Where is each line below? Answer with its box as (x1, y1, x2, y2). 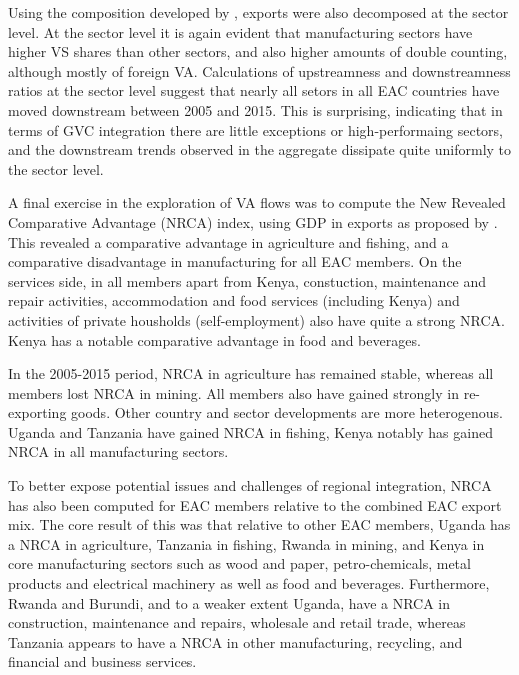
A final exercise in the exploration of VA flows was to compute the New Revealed (8, 192, 506, 213)
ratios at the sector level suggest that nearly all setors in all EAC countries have (8, 80, 500, 101)
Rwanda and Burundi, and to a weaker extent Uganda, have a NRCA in (8, 592, 451, 613)
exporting (8, 402, 67, 423)
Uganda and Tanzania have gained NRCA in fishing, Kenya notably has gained (8, 421, 493, 442)
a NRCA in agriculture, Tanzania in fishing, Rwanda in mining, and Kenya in (8, 533, 485, 554)
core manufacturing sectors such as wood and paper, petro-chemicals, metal (8, 553, 471, 574)
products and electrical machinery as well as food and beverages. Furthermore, (8, 573, 490, 594)
